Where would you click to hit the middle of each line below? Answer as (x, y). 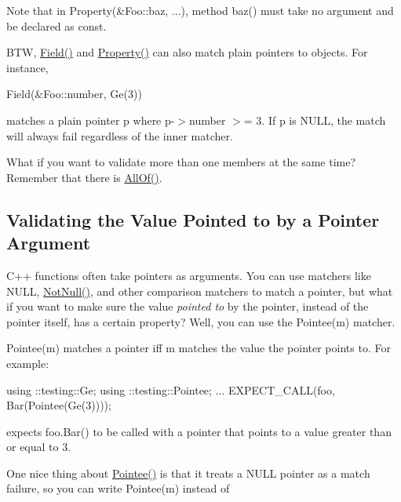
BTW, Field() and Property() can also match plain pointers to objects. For (187, 52)
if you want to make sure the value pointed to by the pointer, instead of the (188, 306)
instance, (27, 67)
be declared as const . (57, 25)
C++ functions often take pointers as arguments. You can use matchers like (189, 275)
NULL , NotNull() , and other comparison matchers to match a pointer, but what (200, 291)
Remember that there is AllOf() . (84, 177)
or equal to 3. (39, 447)
